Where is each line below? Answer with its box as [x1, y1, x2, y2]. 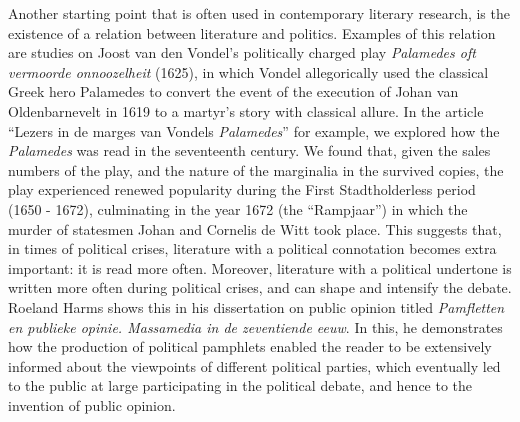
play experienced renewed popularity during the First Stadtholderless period [8, 179, 476, 200]
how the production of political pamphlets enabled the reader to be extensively [8, 336, 492, 357]
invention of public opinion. [8, 394, 176, 415]
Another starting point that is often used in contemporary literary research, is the [8, 3, 510, 23]
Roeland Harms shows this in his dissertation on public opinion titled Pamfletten [8, 296, 505, 317]
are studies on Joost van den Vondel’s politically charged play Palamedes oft [8, 42, 476, 63]
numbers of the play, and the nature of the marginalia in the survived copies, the [8, 159, 504, 180]
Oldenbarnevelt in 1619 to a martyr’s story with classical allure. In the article [8, 100, 484, 121]
